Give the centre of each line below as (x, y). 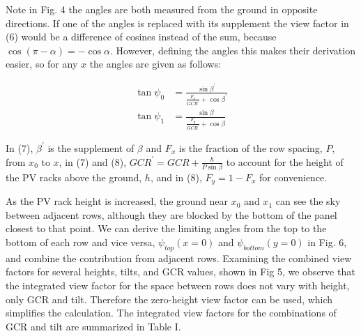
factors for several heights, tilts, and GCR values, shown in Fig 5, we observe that (180, 272)
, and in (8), (176, 177)
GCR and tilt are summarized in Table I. (93, 326)
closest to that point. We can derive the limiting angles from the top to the (166, 228)
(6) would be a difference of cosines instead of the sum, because (141, 37)
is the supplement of (91, 147)
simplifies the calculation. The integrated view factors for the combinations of (171, 313)
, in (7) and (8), (93, 161)
